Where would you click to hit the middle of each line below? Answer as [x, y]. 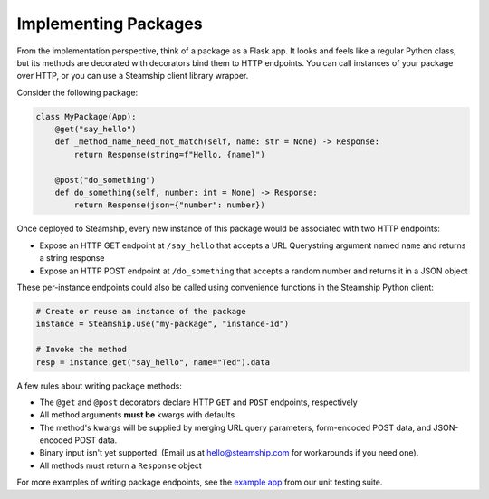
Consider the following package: [77, 92]
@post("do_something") [105, 180]
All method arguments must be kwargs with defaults [137, 415]
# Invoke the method [81, 350]
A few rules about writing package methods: [100, 386]
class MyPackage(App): [86, 116]
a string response [72, 258]
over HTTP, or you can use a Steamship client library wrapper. [133, 76]
